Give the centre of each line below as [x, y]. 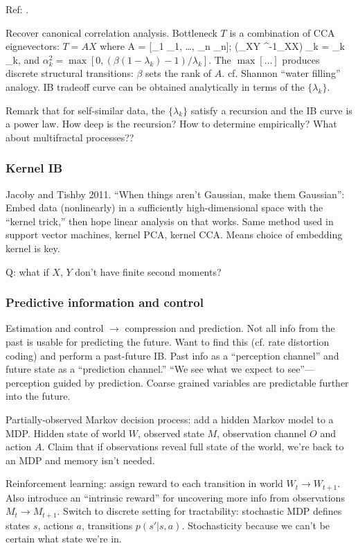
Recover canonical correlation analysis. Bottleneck [111, 32]
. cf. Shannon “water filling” [281, 73]
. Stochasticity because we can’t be [256, 525]
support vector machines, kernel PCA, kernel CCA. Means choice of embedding [174, 235]
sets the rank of [179, 73]
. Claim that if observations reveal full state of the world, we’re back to [193, 447]
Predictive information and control [105, 302]
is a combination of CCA [282, 32]
